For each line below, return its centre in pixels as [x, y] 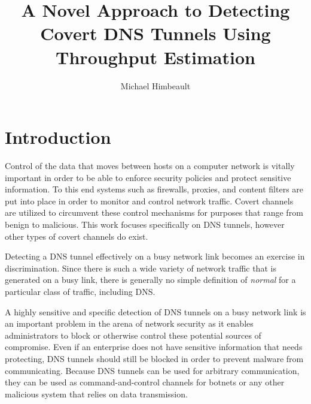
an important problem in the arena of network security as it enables [129, 323]
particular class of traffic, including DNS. [80, 291]
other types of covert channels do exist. [77, 236]
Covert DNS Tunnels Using [155, 33]
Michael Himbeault [155, 85]
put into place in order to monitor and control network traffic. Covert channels [149, 201]
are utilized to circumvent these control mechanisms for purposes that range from [154, 212]
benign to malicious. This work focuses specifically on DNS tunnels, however [145, 224]
